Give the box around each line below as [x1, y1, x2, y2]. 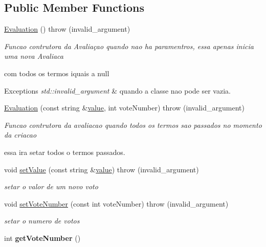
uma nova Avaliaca [4, 51, 63, 61]
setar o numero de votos [4, 215, 80, 226]
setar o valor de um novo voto [4, 181, 98, 192]
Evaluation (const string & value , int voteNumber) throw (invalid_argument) [4, 102, 245, 113]
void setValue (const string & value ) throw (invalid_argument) [4, 164, 199, 174]
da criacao [4, 129, 37, 140]
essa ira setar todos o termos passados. [4, 146, 125, 157]
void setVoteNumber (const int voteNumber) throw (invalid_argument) [4, 198, 229, 209]
